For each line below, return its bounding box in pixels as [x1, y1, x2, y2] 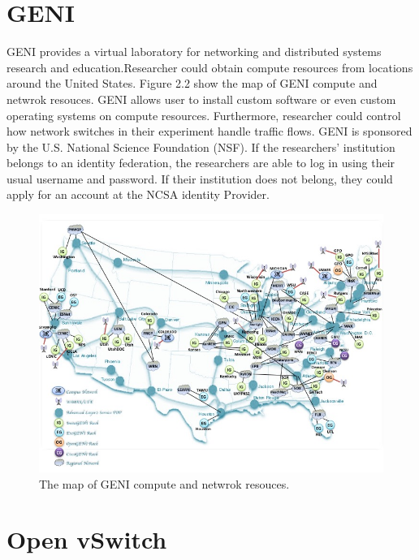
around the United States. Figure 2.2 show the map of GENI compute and [6, 75, 378, 92]
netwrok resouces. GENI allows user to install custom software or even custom [6, 90, 396, 107]
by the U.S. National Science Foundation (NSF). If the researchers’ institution [6, 138, 395, 155]
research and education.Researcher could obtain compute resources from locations [6, 58, 413, 75]
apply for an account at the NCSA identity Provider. [6, 186, 270, 203]
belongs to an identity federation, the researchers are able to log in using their [6, 154, 395, 171]
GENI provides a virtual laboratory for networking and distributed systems [6, 43, 382, 60]
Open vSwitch [6, 523, 167, 556]
